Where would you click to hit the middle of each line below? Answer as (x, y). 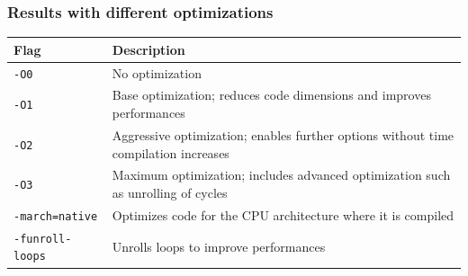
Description (148, 49)
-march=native (56, 216)
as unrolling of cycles (170, 192)
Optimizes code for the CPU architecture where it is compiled (283, 214)
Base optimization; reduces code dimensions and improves (271, 95)
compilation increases (171, 152)
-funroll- (43, 239)
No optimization (157, 72)
